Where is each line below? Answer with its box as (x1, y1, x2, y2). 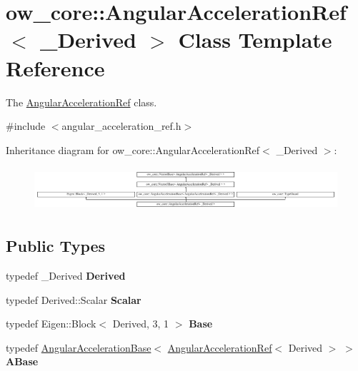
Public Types (6, 235, 106, 257)
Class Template (178, 25, 332, 54)
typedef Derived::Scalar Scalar (6, 292, 141, 307)
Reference (6, 53, 105, 82)
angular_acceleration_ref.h (61, 118, 182, 133)
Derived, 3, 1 (112, 316, 169, 331)
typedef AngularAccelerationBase (6, 340, 151, 355)
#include (6, 118, 46, 133)
